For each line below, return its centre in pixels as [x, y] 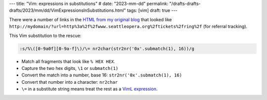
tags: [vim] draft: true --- [152, 10]
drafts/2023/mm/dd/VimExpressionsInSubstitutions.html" [67, 10]
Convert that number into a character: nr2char [70, 82]
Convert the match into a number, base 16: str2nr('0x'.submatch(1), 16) [102, 75]
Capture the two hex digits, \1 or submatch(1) [70, 68]
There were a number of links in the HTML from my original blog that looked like [90, 19]
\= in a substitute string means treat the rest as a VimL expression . [89, 89]
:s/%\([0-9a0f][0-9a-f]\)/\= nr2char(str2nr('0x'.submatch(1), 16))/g [107, 49]
